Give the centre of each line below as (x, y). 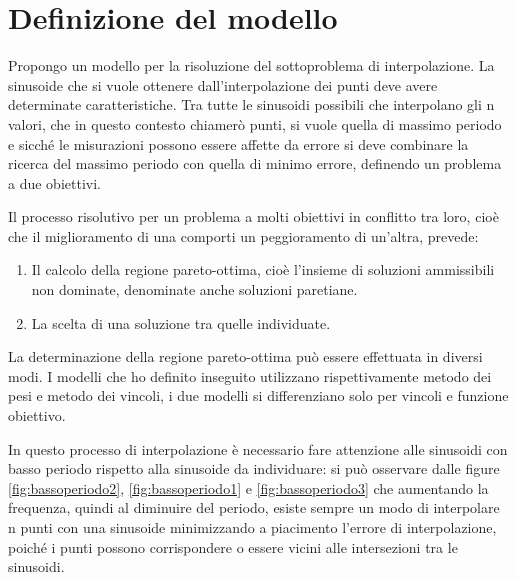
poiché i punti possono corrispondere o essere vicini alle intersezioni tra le (233, 546)
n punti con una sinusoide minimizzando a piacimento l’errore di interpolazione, (252, 527)
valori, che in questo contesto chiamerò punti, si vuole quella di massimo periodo (255, 123)
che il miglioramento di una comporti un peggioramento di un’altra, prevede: (243, 235)
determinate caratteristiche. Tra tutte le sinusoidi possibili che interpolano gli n (251, 104)
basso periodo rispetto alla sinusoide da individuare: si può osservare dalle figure (254, 468)
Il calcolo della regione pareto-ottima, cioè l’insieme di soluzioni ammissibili (263, 269)
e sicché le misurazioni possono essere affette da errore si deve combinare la (238, 143)
